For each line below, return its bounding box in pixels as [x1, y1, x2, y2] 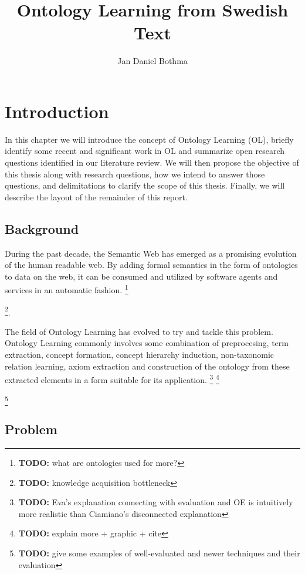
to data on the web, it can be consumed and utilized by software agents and [5, 270, 278, 282]
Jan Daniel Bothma [117, 55, 188, 67]
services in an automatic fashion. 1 [5, 282, 128, 296]
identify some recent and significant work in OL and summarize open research [5, 145, 285, 157]
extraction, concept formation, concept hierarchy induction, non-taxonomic [5, 348, 274, 361]
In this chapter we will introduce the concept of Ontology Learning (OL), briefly [5, 133, 294, 145]
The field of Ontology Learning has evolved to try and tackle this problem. [5, 325, 273, 337]
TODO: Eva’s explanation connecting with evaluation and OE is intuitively [18, 496, 293, 508]
